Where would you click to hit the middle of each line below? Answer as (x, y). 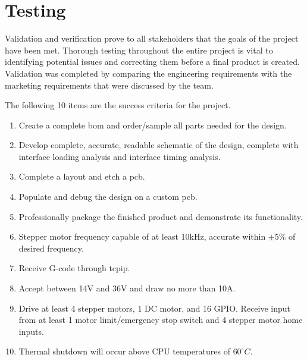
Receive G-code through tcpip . (74, 268)
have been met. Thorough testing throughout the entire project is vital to (139, 50)
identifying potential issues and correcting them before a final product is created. (152, 62)
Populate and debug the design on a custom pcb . (108, 197)
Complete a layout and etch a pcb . (82, 176)
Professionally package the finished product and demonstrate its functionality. (161, 216)
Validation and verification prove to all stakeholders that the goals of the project (152, 38)
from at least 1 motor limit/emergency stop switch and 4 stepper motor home (161, 320)
